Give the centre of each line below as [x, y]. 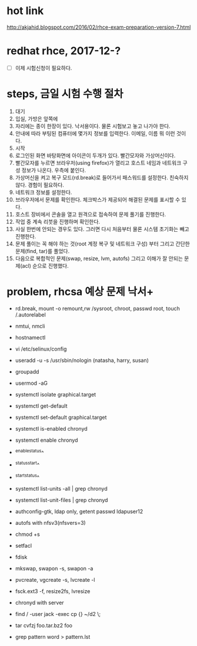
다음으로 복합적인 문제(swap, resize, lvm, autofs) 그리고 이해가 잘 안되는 [99, 258]
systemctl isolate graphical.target [56, 394]
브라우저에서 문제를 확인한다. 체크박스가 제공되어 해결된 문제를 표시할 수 [98, 199]
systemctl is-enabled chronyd [51, 428]
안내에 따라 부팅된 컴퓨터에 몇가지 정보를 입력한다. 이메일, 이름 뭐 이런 [95, 133]
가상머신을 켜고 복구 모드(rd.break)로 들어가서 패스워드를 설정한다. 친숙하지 [102, 177]
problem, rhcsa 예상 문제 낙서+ [80, 292]
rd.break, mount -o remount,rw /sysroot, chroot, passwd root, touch [97, 308]
